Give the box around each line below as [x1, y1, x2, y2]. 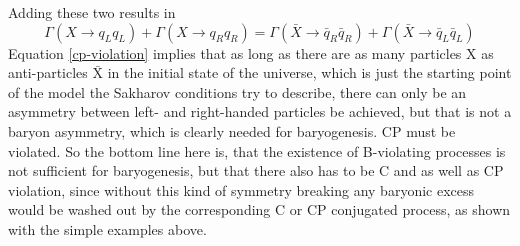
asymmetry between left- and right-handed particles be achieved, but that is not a [8, 101, 512, 122]
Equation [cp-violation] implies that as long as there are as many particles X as [8, 42, 494, 63]
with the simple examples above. [8, 218, 207, 239]
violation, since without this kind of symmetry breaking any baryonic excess [8, 179, 475, 200]
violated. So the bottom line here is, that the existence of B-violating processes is [8, 140, 506, 161]
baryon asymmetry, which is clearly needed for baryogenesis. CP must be [8, 120, 456, 141]
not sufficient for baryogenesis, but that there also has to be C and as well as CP [8, 160, 504, 181]
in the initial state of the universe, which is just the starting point [107, 62, 512, 83]
